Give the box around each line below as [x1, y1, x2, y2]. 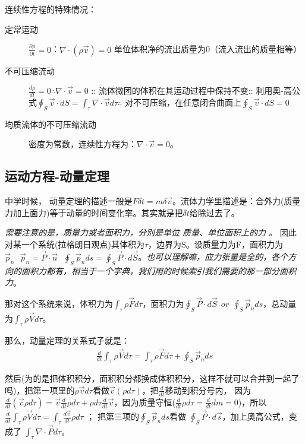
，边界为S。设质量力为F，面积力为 [148, 237, 283, 250]
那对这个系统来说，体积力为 [5, 297, 113, 309]
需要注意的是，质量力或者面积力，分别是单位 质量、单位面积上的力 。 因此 [5, 226, 297, 239]
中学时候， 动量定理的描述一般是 [5, 195, 133, 207]
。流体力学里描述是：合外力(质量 [172, 195, 301, 207]
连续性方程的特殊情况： [5, 3, 96, 15]
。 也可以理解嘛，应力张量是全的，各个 [138, 250, 288, 263]
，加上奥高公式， [222, 410, 289, 422]
